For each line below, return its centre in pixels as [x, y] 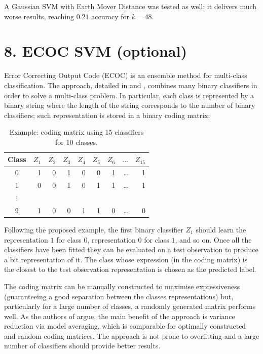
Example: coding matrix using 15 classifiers [77, 132]
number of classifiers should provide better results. [82, 346]
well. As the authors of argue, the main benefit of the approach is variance [120, 316]
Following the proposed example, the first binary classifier [94, 229]
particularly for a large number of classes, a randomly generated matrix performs [130, 306]
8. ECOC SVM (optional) [96, 51]
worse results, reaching [39, 16]
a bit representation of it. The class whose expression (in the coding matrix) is [126, 259]
